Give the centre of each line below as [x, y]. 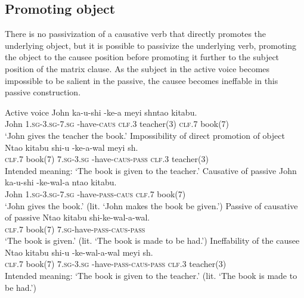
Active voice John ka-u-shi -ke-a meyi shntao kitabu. [101, 112]
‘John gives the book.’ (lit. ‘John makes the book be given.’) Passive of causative [151, 205]
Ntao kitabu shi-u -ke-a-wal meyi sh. [72, 147]
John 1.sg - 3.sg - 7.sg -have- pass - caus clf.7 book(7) [95, 193]
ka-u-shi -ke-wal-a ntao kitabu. [61, 182]
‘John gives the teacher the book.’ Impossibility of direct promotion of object [145, 135]
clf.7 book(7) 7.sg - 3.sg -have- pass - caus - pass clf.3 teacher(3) [116, 264]
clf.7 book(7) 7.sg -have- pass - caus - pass [75, 229]
